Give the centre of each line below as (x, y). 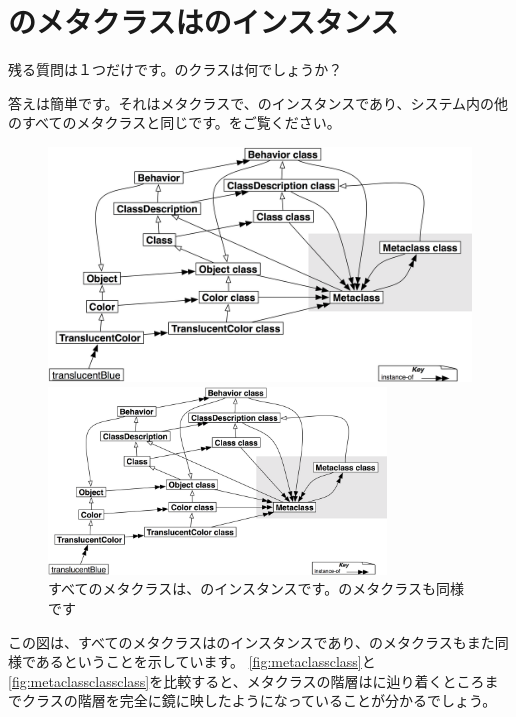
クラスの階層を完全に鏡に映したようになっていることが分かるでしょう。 (259, 700)
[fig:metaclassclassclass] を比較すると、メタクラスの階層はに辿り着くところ (246, 680)
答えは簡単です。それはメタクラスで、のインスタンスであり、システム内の (251, 102)
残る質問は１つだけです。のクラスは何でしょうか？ (175, 69)
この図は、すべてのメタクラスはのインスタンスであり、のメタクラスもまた (251, 641)
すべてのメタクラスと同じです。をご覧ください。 (181, 122)
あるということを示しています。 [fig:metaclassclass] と (205, 661)
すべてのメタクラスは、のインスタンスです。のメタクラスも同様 (256, 588)
